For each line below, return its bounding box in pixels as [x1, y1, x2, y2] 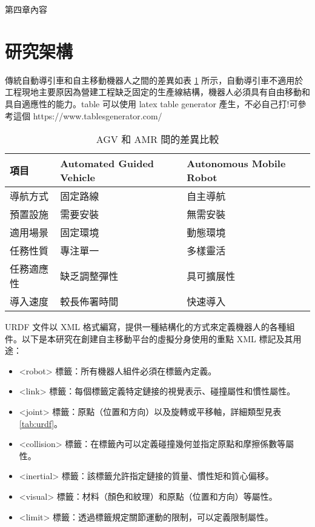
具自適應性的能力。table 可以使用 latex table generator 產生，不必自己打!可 [5, 97, 298, 110]
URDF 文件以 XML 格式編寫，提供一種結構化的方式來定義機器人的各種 [5, 320, 287, 333]
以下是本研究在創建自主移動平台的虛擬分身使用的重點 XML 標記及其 [21, 332, 293, 345]
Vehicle [60, 170, 96, 185]
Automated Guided [60, 156, 154, 171]
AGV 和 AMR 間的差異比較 [96, 132, 219, 147]
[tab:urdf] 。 [19, 417, 63, 429]
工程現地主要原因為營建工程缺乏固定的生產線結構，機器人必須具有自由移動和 [5, 85, 310, 98]
